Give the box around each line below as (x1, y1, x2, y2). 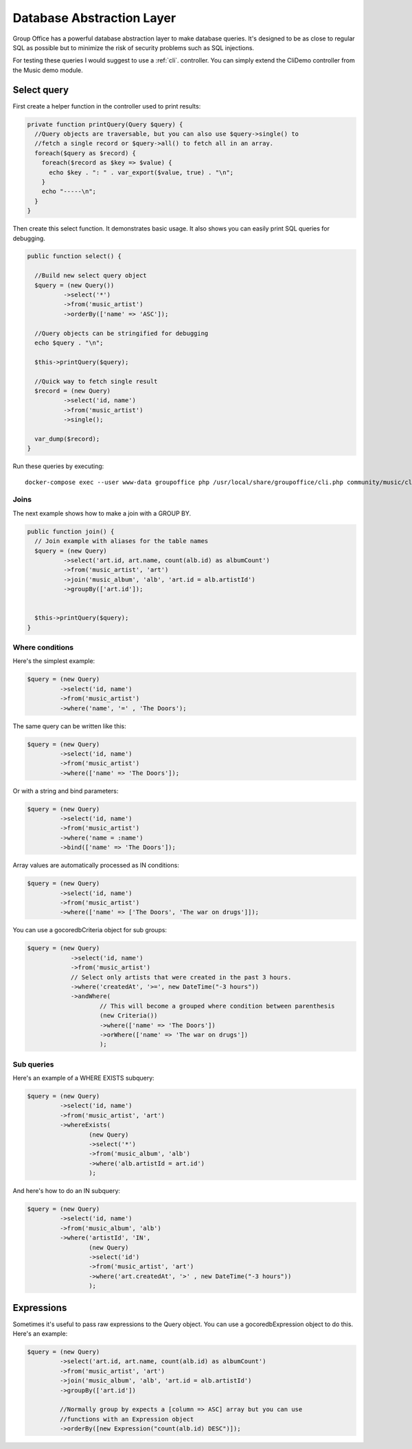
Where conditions (12, 642, 74, 652)
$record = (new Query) (34, 386, 111, 395)
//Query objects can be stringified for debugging (34, 329, 209, 337)
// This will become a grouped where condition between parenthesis (100, 1002, 336, 1010)
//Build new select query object (34, 272, 147, 279)
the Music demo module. (12, 66, 84, 74)
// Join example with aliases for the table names (34, 537, 209, 545)
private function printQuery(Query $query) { (27, 120, 183, 128)
